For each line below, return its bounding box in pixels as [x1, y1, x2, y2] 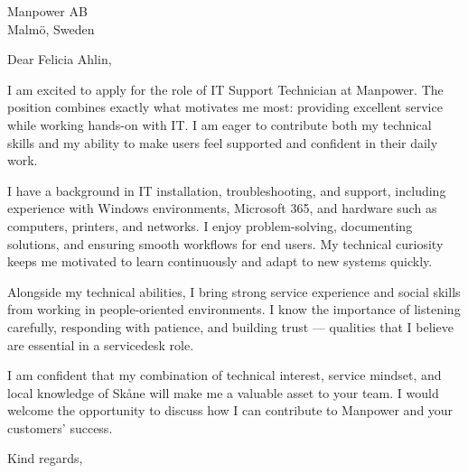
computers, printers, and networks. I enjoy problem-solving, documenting [7, 216, 413, 235]
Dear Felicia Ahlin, [7, 50, 112, 69]
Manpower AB [7, 2, 88, 20]
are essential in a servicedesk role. [7, 335, 194, 354]
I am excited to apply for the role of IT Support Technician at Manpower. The [7, 79, 444, 98]
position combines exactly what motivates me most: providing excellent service [7, 97, 443, 116]
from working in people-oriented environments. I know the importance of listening [7, 300, 461, 319]
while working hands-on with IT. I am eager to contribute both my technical [7, 115, 432, 134]
